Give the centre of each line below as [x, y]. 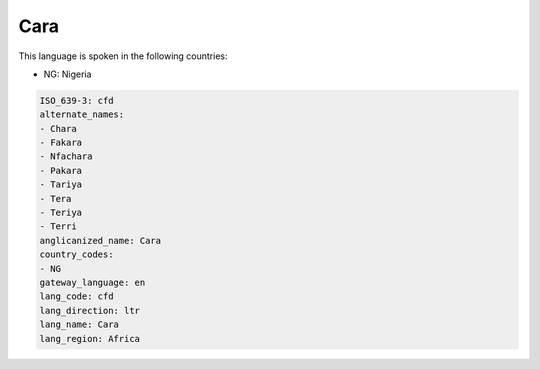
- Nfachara [66, 156]
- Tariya [61, 184]
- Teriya [61, 213]
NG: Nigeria [67, 74]
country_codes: [76, 254]
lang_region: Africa [89, 338]
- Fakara [61, 143]
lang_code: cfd [76, 296]
